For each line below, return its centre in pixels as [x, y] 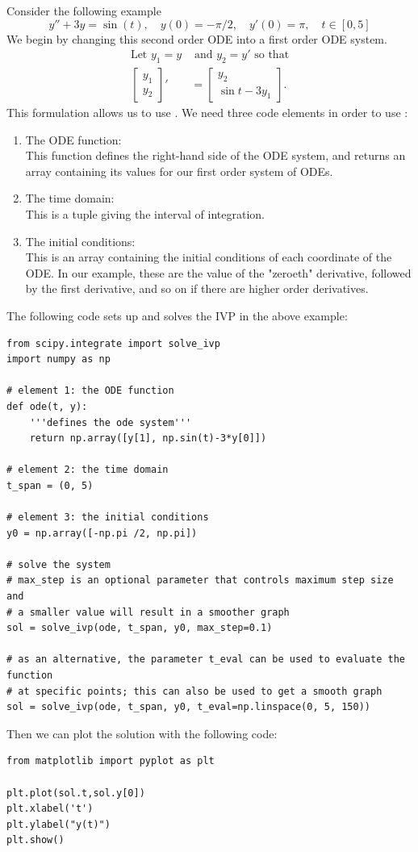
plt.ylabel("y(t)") [59, 824]
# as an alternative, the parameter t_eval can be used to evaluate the [206, 660]
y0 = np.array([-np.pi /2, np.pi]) [102, 533]
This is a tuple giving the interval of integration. [145, 214]
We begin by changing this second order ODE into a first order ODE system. [197, 38]
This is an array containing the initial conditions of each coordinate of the [209, 257]
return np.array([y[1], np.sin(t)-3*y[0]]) [148, 439]
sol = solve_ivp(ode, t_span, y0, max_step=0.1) [140, 628]
